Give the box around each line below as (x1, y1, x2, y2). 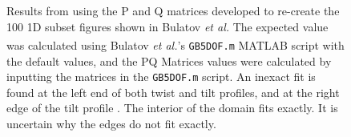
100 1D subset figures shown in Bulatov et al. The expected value (6, 18, 329, 34)
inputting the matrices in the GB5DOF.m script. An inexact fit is (6, 68, 316, 85)
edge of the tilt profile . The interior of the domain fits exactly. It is (6, 99, 338, 116)
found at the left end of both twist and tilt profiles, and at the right (6, 83, 340, 100)
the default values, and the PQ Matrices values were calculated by (6, 52, 332, 69)
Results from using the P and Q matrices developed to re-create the (6, 2, 340, 18)
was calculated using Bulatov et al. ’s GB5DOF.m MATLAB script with (6, 36, 345, 53)
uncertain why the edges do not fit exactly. (6, 115, 216, 131)
